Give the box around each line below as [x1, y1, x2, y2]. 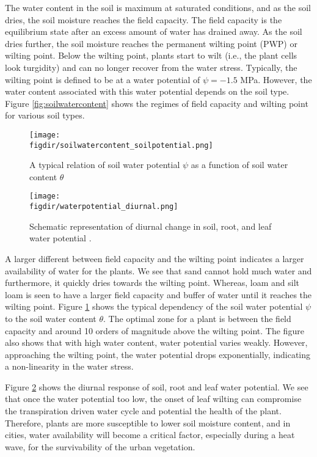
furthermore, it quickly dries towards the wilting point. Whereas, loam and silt [5, 276, 300, 289]
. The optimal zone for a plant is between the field [103, 312, 291, 324]
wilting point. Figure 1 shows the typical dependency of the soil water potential [5, 300, 303, 313]
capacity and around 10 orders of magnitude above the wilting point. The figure [5, 324, 304, 337]
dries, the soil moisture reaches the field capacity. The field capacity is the [5, 13, 282, 26]
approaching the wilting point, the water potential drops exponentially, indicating [5, 348, 311, 360]
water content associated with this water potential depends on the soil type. [5, 85, 290, 98]
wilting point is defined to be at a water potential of [5, 73, 200, 86]
